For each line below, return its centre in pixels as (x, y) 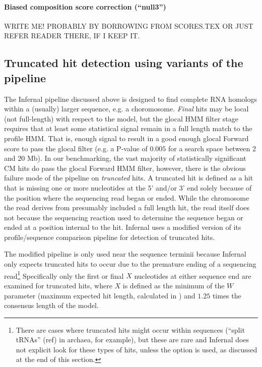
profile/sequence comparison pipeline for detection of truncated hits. (110, 237)
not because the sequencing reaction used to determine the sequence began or (124, 217)
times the (227, 295)
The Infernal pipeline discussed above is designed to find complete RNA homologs (130, 99)
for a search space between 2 (212, 148)
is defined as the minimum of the (174, 285)
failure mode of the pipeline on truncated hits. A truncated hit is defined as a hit (129, 178)
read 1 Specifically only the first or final (64, 275)
